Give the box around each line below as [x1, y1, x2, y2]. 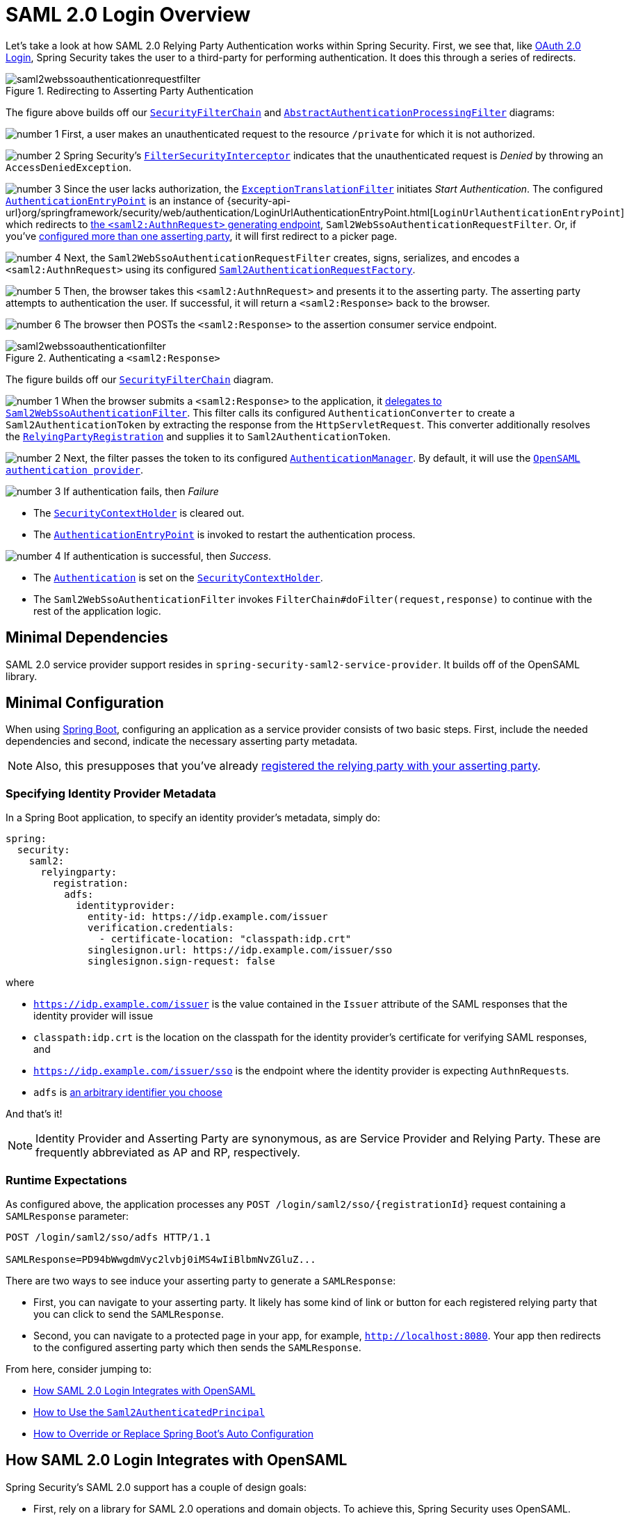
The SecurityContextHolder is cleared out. [33, 506, 245, 519]
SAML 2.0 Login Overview [6, 3, 251, 26]
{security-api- [227, 194, 291, 207]
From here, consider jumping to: [6, 1362, 152, 1375]
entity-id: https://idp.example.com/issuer [88, 911, 328, 923]
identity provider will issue [33, 1010, 154, 1022]
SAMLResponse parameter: [6, 1209, 129, 1222]
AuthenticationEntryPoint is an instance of [6, 194, 224, 207]
